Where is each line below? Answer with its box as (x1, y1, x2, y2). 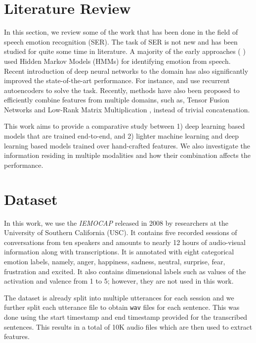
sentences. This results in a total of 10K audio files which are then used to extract (4, 321, 253, 332)
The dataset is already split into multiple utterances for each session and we (4, 292, 234, 302)
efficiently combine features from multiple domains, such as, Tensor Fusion (4, 95, 229, 105)
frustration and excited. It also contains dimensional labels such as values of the (4, 266, 246, 276)
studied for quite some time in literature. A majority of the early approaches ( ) (4, 46, 246, 56)
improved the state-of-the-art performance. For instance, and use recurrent (4, 75, 230, 86)
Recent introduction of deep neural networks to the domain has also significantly (4, 65, 249, 76)
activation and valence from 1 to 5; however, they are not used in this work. (4, 276, 234, 286)
